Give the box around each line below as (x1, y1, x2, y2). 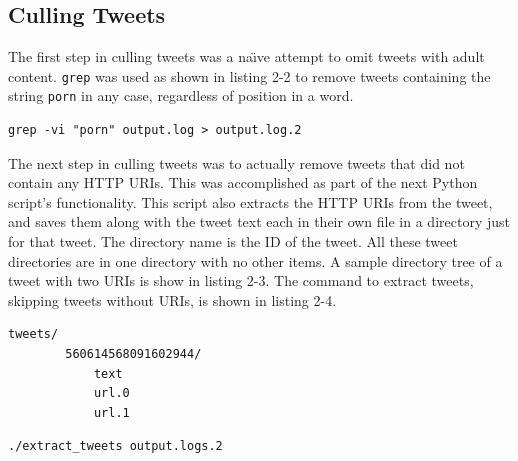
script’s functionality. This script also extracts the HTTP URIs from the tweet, (8, 191, 493, 212)
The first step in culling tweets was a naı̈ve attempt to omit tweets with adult (8, 46, 485, 67)
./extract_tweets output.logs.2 (8, 439, 223, 454)
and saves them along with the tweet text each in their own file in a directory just (8, 211, 510, 232)
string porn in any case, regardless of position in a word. (8, 85, 354, 106)
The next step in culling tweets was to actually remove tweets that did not (8, 152, 465, 173)
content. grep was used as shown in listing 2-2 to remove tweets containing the (8, 65, 491, 86)
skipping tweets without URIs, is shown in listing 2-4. (8, 289, 337, 310)
